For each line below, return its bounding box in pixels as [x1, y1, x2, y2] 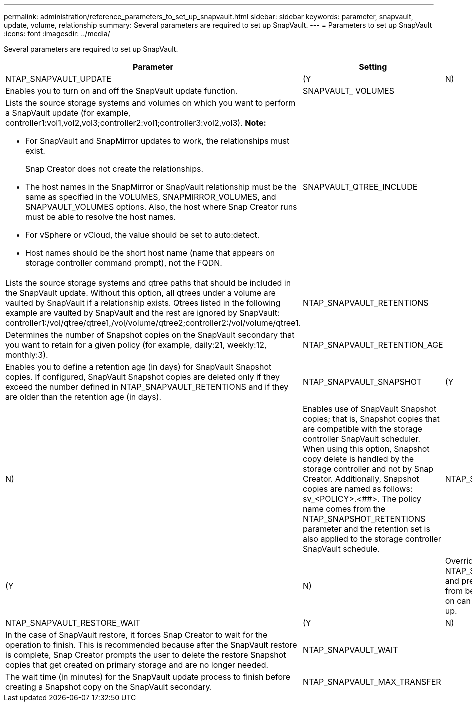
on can [445, 596, 471, 606]
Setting [359, 62, 387, 72]
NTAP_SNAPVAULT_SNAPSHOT [303, 377, 422, 387]
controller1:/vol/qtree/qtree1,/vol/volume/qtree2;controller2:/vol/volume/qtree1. [5, 318, 301, 328]
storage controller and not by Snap [303, 464, 434, 474]
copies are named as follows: [303, 484, 413, 494]
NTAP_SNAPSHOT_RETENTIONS [303, 514, 426, 524]
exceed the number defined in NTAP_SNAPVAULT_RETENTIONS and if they [5, 382, 289, 392]
